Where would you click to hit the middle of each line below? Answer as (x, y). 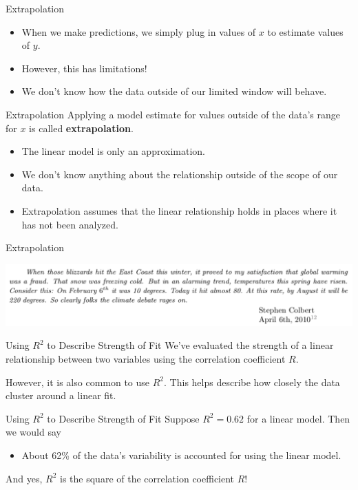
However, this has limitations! (84, 68)
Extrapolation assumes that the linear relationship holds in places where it (179, 210)
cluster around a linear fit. (61, 395)
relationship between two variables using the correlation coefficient (146, 358)
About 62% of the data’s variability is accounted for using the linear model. (181, 455)
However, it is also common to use (78, 382)
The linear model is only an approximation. (113, 151)
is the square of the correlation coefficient (147, 478)
